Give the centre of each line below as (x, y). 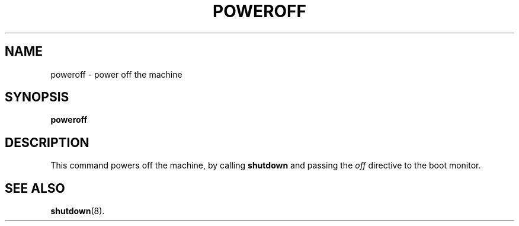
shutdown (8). (78, 211)
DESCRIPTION (47, 142)
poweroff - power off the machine (116, 74)
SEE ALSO (35, 188)
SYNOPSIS (37, 97)
